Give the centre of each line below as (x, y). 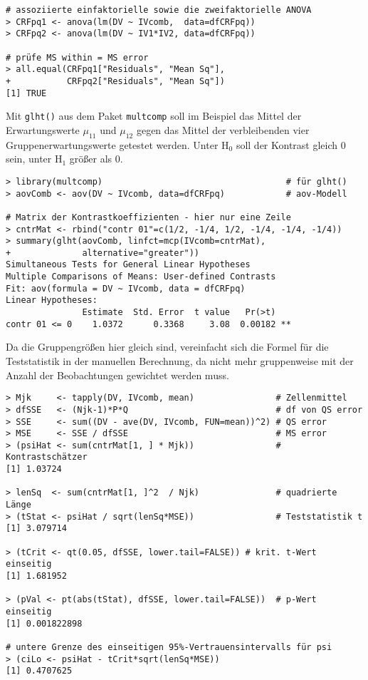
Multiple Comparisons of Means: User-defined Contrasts (141, 277)
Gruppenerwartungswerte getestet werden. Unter (112, 144)
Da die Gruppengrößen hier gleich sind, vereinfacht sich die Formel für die (167, 347)
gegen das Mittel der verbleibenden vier (223, 129)
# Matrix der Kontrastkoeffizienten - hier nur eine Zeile (148, 217)
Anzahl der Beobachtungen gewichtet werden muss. (117, 375)
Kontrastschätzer (47, 457)
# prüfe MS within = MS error (77, 57)
